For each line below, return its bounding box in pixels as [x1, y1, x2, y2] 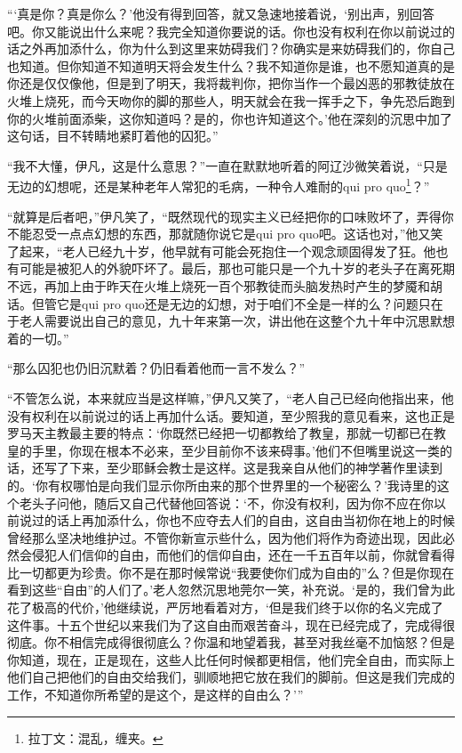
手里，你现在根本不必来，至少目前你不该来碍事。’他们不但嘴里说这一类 [31, 441, 440, 459]
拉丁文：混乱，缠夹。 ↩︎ [28, 728, 163, 747]
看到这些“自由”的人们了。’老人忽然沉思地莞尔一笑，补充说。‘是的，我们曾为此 [7, 580, 455, 599]
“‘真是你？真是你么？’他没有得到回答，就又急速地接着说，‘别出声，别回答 [7, 4, 435, 22]
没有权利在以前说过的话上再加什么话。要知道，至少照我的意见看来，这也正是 [7, 406, 455, 425]
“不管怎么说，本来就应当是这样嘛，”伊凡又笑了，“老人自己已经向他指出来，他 [7, 388, 454, 407]
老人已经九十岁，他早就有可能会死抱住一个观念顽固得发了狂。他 [62, 241, 436, 260]
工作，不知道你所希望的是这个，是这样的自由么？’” [7, 685, 304, 704]
